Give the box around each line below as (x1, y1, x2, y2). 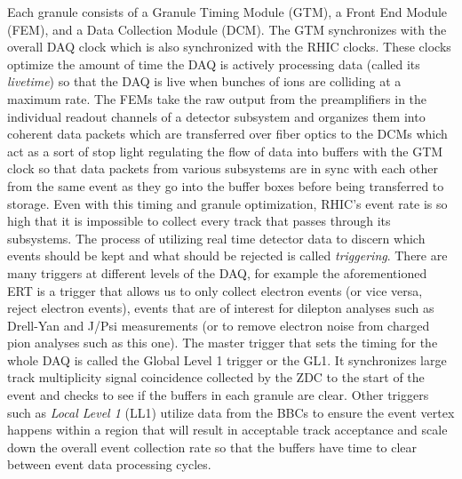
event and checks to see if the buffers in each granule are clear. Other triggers (7, 386, 429, 404)
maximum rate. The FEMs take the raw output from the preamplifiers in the (7, 89, 427, 108)
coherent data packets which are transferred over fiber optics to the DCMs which (7, 124, 448, 143)
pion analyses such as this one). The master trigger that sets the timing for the (7, 333, 438, 352)
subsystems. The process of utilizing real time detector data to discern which (7, 228, 426, 247)
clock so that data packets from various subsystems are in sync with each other (7, 159, 438, 178)
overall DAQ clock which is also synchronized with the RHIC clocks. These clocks (7, 37, 451, 56)
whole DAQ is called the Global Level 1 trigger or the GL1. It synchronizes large (7, 350, 447, 369)
